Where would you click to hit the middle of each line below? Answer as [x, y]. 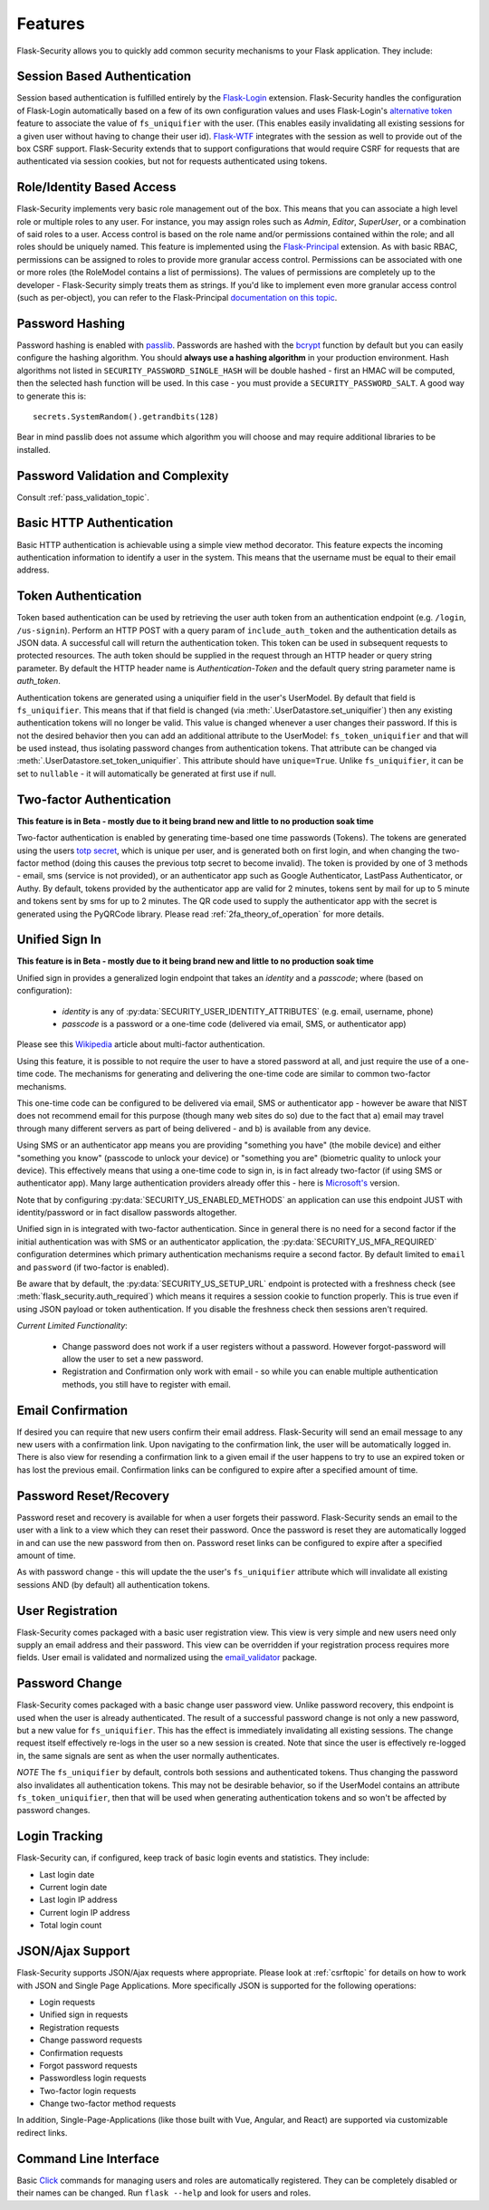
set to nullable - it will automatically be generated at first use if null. [146, 773]
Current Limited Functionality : [72, 1326]
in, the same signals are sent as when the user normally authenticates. [148, 1755]
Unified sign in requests [84, 2014]
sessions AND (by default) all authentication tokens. [113, 1584]
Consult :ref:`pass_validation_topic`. [83, 497]
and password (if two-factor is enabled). [93, 1267]
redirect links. [42, 2132]
